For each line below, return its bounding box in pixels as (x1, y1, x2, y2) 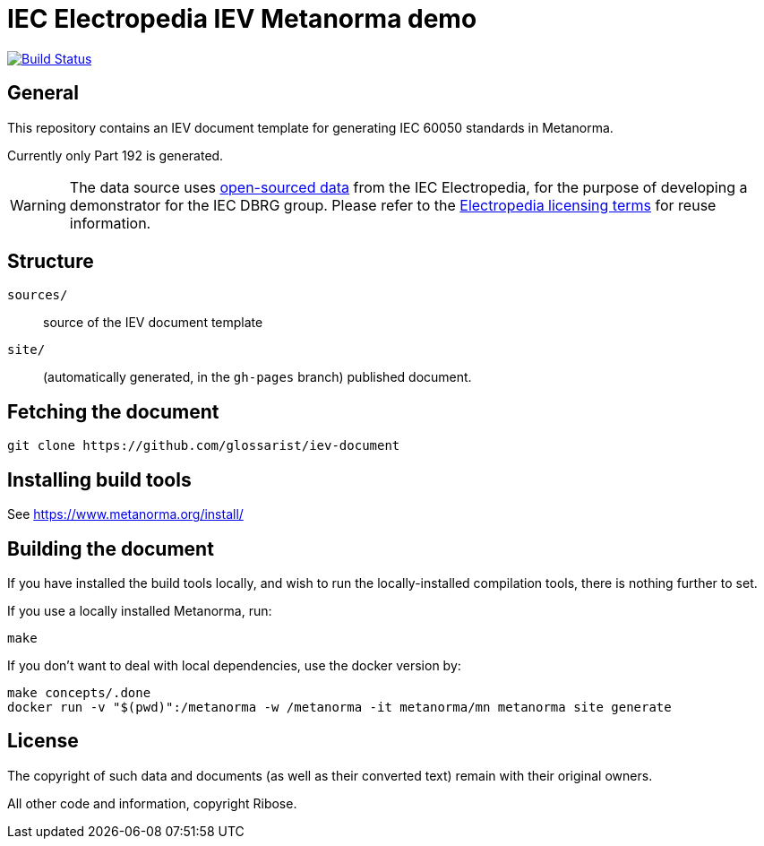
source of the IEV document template (43, 315, 263, 331)
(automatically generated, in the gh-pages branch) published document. (43, 369, 472, 385)
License (7, 729, 79, 753)
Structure (7, 250, 94, 273)
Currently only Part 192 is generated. (7, 147, 224, 163)
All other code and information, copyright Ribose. (7, 795, 297, 811)
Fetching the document (7, 400, 219, 423)
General (7, 82, 80, 105)
